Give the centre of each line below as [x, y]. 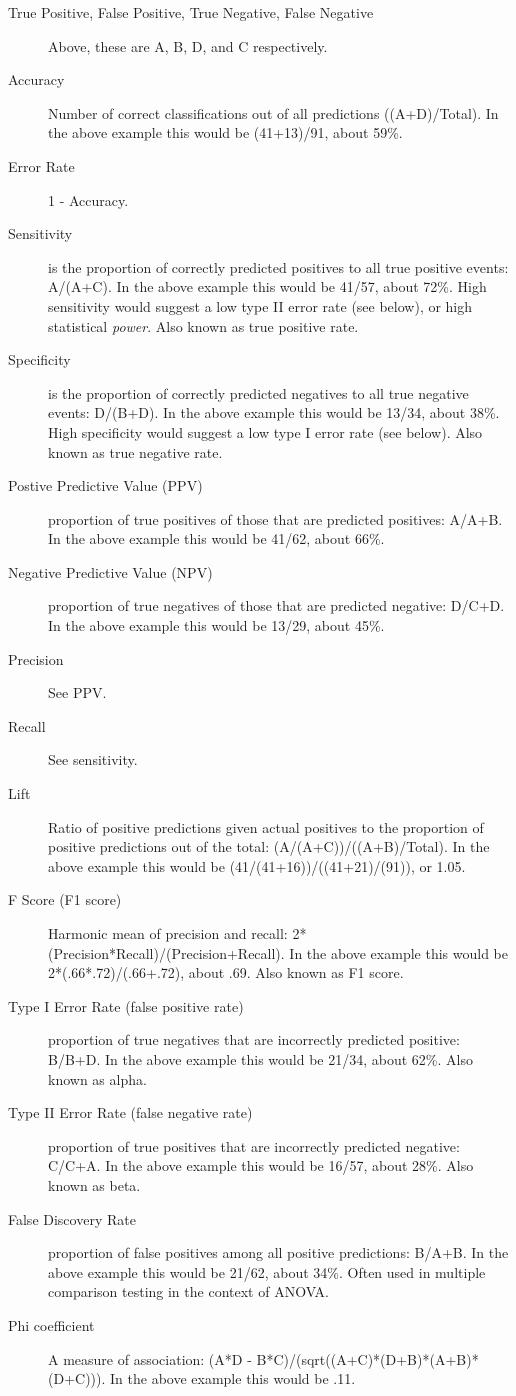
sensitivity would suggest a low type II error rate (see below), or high [260, 305]
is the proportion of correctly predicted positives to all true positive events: [278, 266]
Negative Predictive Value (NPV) [110, 571]
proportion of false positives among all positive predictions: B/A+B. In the [278, 1252]
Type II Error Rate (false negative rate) [130, 1112]
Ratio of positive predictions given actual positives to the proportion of [266, 826]
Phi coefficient [51, 1324]
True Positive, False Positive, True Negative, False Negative [191, 12]
